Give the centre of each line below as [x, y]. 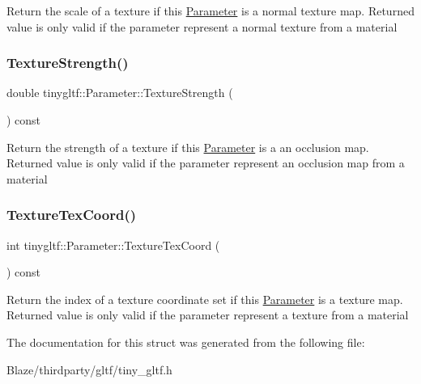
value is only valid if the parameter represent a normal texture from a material [202, 26]
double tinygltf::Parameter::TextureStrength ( [120, 93]
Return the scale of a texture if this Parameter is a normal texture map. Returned [210, 11]
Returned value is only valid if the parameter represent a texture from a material [208, 315]
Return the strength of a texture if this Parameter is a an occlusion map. [188, 147]
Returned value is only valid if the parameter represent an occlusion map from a [206, 163]
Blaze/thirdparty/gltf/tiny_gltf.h [89, 369]
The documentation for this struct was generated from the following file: [186, 342]
